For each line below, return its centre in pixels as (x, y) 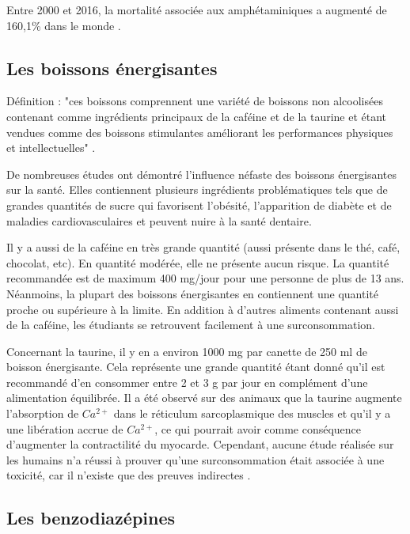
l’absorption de (43, 413)
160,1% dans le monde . (64, 25)
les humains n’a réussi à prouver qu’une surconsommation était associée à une (196, 459)
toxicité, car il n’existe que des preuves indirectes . (129, 475)
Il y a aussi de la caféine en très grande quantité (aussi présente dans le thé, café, (203, 247)
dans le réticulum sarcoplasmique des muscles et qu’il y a (252, 413)
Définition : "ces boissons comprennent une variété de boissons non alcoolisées (195, 101)
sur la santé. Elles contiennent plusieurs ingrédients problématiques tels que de (197, 189)
